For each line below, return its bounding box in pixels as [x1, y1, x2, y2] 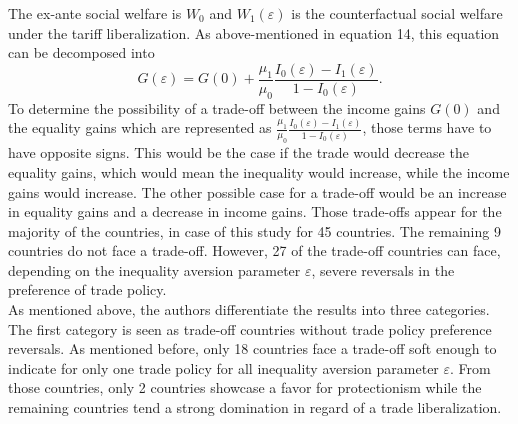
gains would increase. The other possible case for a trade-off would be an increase [8, 181, 507, 202]
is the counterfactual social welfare [291, 3, 503, 23]
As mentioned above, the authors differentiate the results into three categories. [8, 299, 490, 320]
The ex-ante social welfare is [8, 3, 182, 23]
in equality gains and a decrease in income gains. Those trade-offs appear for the [8, 201, 502, 222]
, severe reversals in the [311, 259, 455, 280]
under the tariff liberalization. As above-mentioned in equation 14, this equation [8, 22, 500, 43]
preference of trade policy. [8, 279, 167, 300]
